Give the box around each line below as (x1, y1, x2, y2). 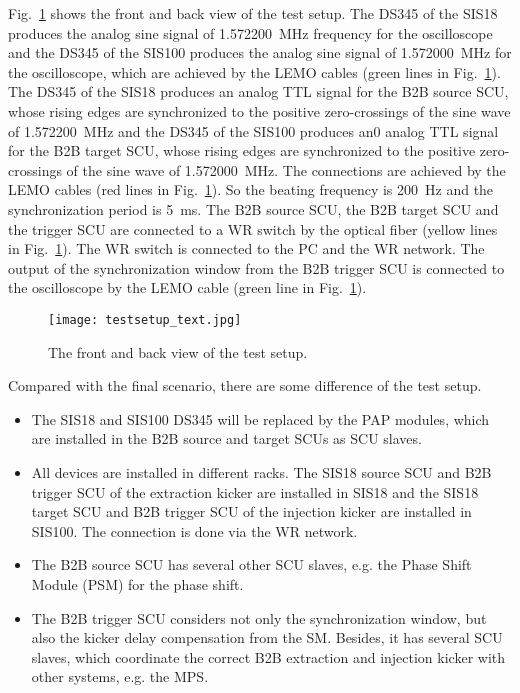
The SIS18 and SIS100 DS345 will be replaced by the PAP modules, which (31, 408, 490, 429)
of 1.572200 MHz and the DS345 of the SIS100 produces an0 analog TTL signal (8, 120, 499, 141)
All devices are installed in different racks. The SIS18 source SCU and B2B (31, 461, 492, 482)
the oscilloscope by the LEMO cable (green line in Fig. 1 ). (8, 277, 367, 298)
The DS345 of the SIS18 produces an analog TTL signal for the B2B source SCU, (8, 81, 509, 102)
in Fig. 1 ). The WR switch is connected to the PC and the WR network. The (8, 238, 485, 259)
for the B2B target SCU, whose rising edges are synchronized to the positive (8, 140, 476, 161)
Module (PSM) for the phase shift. (31, 573, 244, 594)
